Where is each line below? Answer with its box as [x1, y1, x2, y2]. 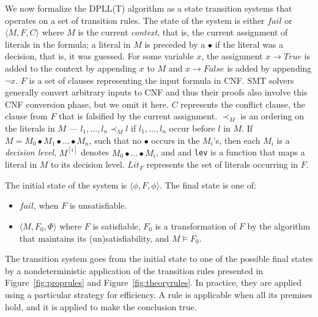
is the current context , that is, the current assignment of [78, 26, 288, 39]
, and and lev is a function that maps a [155, 146, 305, 158]
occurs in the [151, 133, 200, 146]
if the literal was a [215, 37, 284, 50]
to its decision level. [51, 158, 125, 171]
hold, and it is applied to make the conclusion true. [5, 300, 197, 313]
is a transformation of [155, 220, 237, 232]
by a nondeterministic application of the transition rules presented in [5, 264, 264, 277]
